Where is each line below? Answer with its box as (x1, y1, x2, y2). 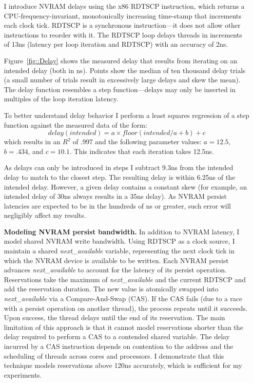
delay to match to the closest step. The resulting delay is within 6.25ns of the (4, 172, 235, 182)
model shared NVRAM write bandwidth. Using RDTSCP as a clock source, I (4, 236, 235, 246)
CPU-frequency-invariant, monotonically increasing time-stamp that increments (4, 10, 242, 20)
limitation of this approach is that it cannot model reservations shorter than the (4, 322, 243, 332)
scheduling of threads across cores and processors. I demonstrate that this (4, 350, 224, 361)
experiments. (4, 369, 42, 380)
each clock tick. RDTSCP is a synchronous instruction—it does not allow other (4, 20, 241, 30)
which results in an (4, 136, 60, 147)
